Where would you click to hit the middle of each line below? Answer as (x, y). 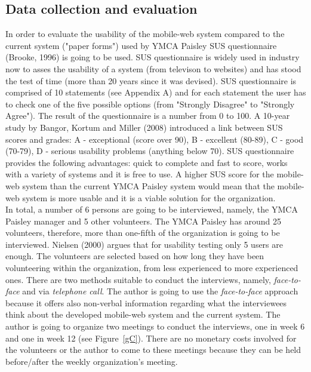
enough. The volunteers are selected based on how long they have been (135, 256)
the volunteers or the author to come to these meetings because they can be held (153, 350)
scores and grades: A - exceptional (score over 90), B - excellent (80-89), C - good (155, 139)
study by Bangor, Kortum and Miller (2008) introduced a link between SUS (144, 127)
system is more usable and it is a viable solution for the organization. (149, 197)
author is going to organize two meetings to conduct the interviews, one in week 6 (155, 326)
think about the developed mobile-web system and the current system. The (143, 314)
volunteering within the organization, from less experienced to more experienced (152, 268)
